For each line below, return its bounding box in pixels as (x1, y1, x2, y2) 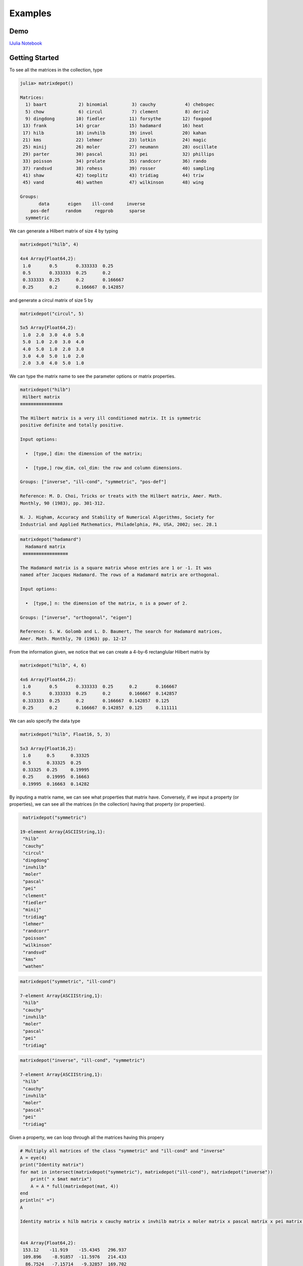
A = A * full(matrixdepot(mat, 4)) (30, 1183, 119, 1189)
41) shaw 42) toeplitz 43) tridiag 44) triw (23, 173, 204, 178)
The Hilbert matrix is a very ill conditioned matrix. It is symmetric (20, 415, 201, 421)
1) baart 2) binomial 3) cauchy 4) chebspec (25, 102, 215, 107)
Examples (9, 8, 52, 19)
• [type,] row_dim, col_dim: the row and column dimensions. (25, 465, 183, 470)
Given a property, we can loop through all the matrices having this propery (9, 1134, 164, 1140)
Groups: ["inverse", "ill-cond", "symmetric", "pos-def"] (20, 479, 167, 485)
